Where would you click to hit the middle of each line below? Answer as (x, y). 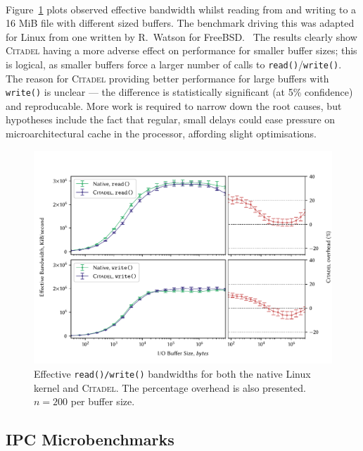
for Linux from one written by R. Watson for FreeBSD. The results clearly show (181, 36)
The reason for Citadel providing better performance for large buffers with (167, 78)
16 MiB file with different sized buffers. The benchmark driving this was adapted (180, 23)
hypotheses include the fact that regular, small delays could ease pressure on (171, 119)
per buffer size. (103, 401)
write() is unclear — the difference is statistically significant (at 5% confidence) (179, 92)
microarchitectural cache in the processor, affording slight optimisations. (161, 134)
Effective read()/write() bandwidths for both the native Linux (172, 373)
